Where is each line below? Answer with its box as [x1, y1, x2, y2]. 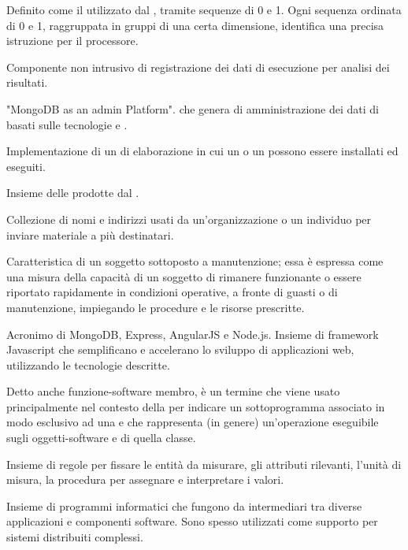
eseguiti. [6, 158, 46, 174]
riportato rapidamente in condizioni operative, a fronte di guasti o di [6, 284, 338, 300]
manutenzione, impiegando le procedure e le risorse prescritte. [6, 299, 305, 315]
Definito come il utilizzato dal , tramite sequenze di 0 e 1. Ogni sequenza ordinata [6, 2, 402, 17]
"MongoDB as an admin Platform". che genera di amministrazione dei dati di [6, 100, 379, 117]
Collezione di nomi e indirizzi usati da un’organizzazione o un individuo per [6, 210, 372, 227]
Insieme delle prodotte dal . [6, 184, 139, 201]
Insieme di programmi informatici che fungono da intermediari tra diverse [6, 497, 362, 514]
